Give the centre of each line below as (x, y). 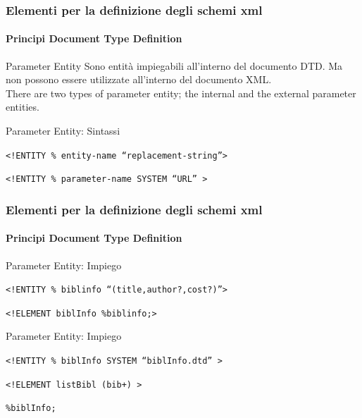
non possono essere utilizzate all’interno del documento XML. (139, 79)
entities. (23, 107)
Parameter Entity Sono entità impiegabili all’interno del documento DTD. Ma (174, 65)
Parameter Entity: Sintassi (63, 131)
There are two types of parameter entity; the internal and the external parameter (181, 93)
